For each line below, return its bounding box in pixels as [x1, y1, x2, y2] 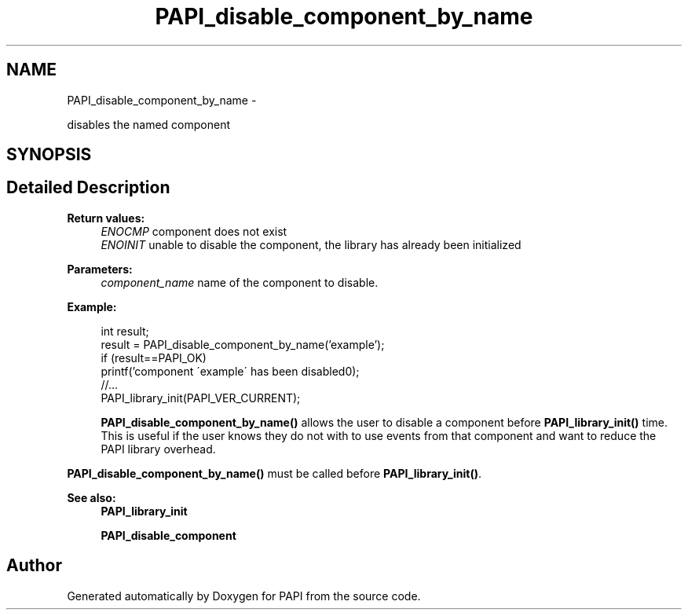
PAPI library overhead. [101, 442, 216, 456]
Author [6, 555, 62, 576]
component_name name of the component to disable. [101, 275, 379, 289]
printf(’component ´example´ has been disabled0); [101, 364, 360, 378]
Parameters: [67, 262, 133, 276]
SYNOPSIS [6, 145, 92, 165]
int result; [101, 324, 149, 338]
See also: [67, 490, 116, 504]
